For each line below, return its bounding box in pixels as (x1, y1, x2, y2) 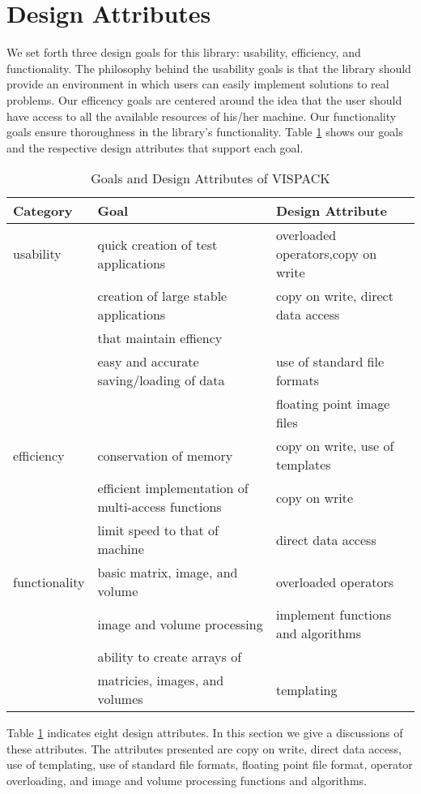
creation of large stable (97, 286, 228, 306)
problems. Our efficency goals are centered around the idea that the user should (6, 91, 402, 108)
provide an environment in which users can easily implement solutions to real (6, 75, 389, 92)
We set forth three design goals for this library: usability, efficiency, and (6, 44, 361, 61)
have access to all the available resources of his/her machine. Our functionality (6, 107, 397, 124)
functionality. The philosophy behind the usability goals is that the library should (6, 59, 411, 76)
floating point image (275, 394, 390, 414)
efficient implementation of (97, 479, 249, 498)
